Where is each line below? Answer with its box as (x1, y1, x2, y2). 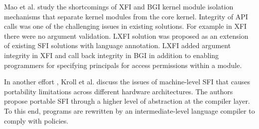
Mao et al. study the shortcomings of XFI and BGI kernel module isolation (4, 1, 234, 11)
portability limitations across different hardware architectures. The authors (4, 86, 233, 96)
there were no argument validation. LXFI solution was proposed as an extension (4, 30, 249, 41)
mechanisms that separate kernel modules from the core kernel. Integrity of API (4, 11, 248, 21)
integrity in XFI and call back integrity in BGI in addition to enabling (4, 50, 219, 60)
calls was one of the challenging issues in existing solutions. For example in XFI (4, 21, 247, 31)
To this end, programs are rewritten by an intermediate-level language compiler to (4, 105, 255, 116)
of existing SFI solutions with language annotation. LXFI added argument (4, 40, 231, 51)
